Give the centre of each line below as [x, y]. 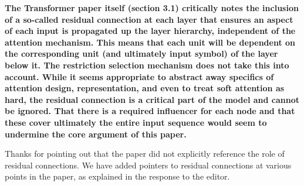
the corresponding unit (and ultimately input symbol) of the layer [141, 54]
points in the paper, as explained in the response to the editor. [117, 176]
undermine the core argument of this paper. [96, 134]
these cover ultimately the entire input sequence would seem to [136, 122]
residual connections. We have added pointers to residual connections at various [148, 165]
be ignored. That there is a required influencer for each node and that [150, 111]
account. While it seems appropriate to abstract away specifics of [139, 76]
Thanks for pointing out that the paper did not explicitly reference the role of [145, 154]
